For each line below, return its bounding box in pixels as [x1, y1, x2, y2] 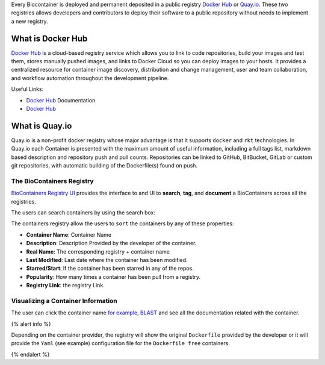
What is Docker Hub [11, 33, 88, 43]
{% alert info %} [11, 320, 51, 328]
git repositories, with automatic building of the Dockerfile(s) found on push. [11, 162, 198, 169]
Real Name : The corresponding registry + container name [26, 248, 170, 255]
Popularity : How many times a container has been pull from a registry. [26, 273, 201, 280]
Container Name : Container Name [26, 231, 112, 238]
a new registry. [11, 17, 48, 25]
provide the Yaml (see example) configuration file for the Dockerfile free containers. [11, 340, 230, 347]
